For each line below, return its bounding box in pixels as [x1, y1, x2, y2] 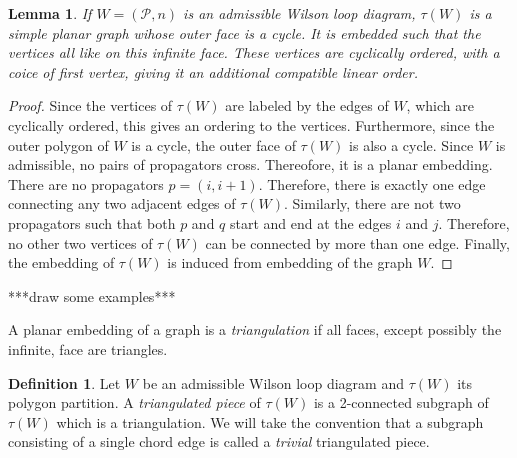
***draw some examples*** [8, 285, 176, 306]
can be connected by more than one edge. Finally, [205, 232, 510, 253]
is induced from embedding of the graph [167, 252, 413, 273]
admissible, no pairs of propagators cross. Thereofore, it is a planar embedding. [8, 154, 493, 175]
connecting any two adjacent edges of [8, 193, 236, 214]
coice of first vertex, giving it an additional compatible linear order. [8, 61, 418, 82]
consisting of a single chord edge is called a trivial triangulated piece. [8, 431, 430, 452]
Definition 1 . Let [8, 372, 121, 393]
